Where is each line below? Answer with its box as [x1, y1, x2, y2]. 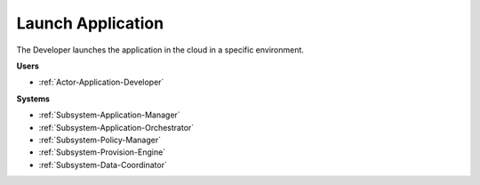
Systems [16, 93, 51, 104]
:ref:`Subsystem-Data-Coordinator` [38, 159, 168, 170]
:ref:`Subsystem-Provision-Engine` [38, 147, 166, 157]
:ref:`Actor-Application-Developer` [38, 76, 164, 88]
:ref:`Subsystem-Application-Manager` [38, 109, 181, 120]
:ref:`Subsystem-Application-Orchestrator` [38, 122, 195, 133]
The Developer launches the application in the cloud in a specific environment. [16, 44, 304, 55]
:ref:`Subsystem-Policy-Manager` [38, 134, 162, 145]
